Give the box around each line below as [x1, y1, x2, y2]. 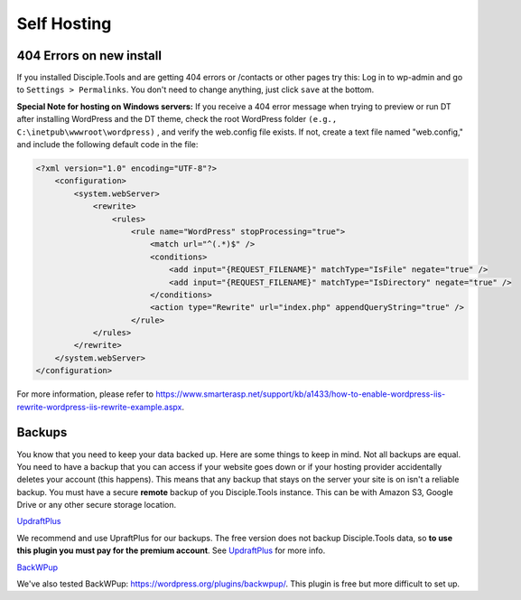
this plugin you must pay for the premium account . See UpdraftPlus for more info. [16, 545, 326, 556]
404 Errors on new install [16, 48, 163, 63]
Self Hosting [16, 14, 112, 33]
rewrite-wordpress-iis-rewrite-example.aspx [16, 401, 182, 412]
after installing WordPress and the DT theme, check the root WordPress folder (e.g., [16, 114, 338, 125]
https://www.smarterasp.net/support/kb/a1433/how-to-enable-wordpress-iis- [154, 389, 446, 399]
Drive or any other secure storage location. [16, 500, 177, 511]
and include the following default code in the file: [16, 139, 199, 150]
